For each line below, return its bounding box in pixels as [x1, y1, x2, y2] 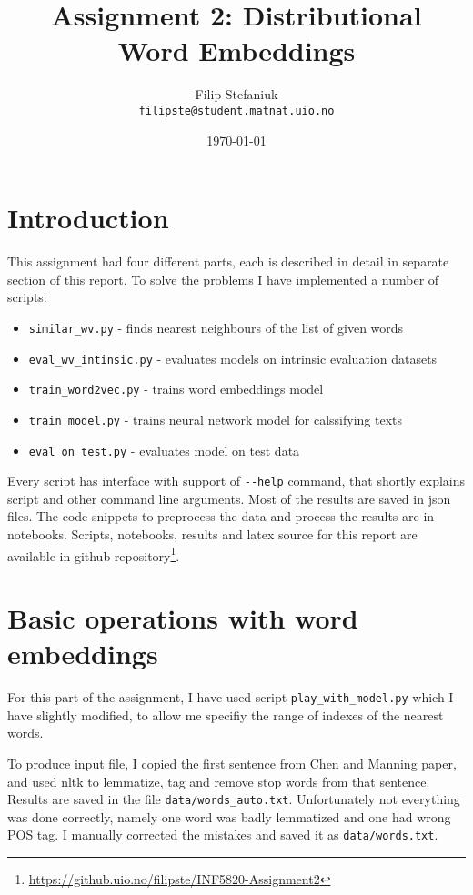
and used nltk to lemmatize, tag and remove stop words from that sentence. [7, 771, 430, 790]
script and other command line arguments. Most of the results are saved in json [7, 488, 451, 508]
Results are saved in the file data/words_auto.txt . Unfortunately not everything [7, 789, 460, 809]
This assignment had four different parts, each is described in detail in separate [7, 252, 449, 271]
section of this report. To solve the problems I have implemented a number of [7, 269, 439, 288]
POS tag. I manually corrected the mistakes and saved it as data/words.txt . [7, 825, 438, 844]
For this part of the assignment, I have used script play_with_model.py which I [7, 688, 454, 707]
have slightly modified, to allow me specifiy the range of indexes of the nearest [7, 705, 444, 724]
